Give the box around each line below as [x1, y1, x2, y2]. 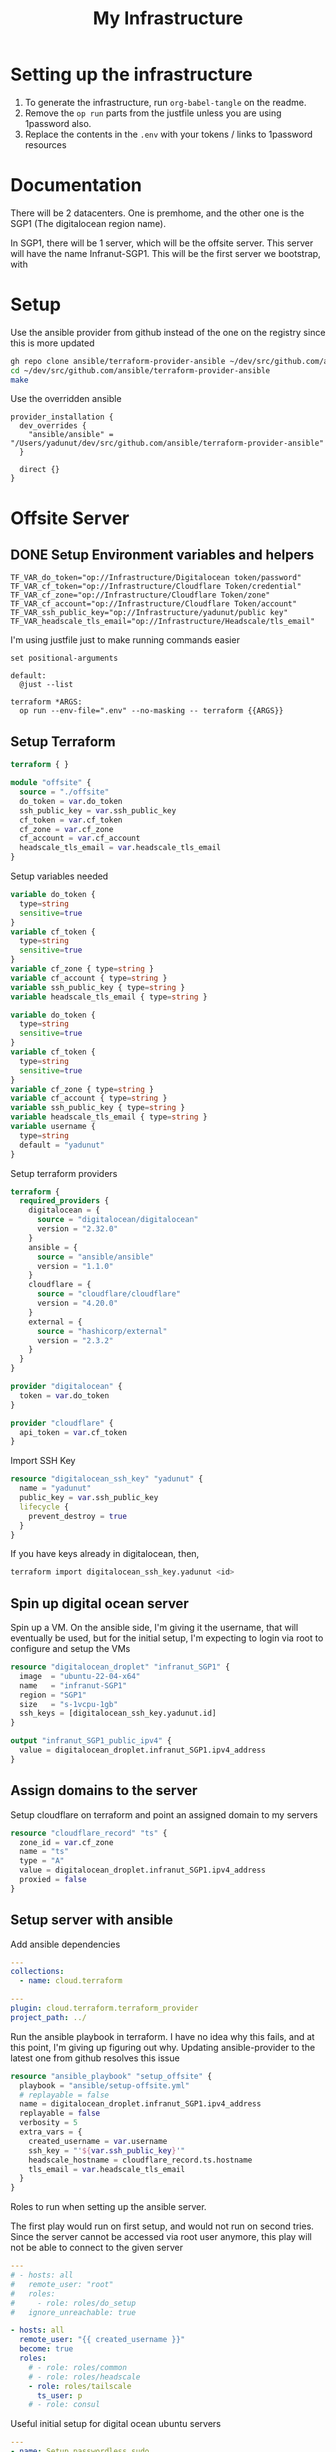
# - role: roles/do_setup [10, 2298, 137, 2308]
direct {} [19, 465, 60, 475]
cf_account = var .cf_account [19, 833, 141, 844]
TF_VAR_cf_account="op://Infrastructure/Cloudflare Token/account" [10, 599, 298, 609]
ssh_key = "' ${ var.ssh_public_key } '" [28, 2145, 186, 2156]
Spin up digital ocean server [10, 1595, 190, 1612]
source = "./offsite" [19, 787, 110, 797]
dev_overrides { [19, 421, 87, 431]
